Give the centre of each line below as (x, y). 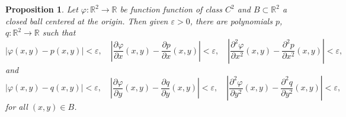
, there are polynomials (231, 20)
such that (59, 32)
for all (17, 107)
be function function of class (171, 9)
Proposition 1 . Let (42, 9)
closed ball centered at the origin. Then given (87, 20)
